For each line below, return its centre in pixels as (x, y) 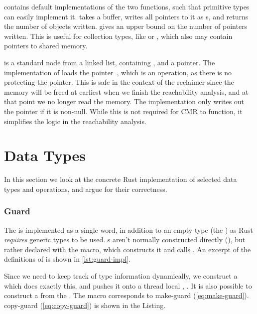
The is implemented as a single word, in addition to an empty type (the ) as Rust (128, 230)
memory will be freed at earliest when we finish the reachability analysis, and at (126, 91)
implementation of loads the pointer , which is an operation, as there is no (118, 72)
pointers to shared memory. (46, 46)
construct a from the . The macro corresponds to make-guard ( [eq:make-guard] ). (127, 295)
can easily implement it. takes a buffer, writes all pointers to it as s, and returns (126, 16)
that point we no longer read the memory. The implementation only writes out (124, 101)
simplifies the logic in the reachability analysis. (75, 121)
